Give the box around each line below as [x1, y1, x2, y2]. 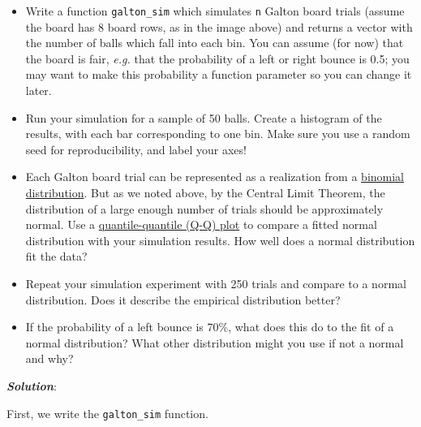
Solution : [6, 377, 57, 394]
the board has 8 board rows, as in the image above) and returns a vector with [25, 18, 413, 35]
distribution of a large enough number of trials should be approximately [25, 200, 384, 217]
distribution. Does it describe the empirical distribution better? [25, 291, 341, 308]
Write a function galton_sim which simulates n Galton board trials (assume [25, 2, 405, 19]
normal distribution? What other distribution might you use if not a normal [25, 334, 404, 351]
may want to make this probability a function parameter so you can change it [25, 66, 412, 83]
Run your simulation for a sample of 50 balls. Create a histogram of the [25, 109, 382, 126]
